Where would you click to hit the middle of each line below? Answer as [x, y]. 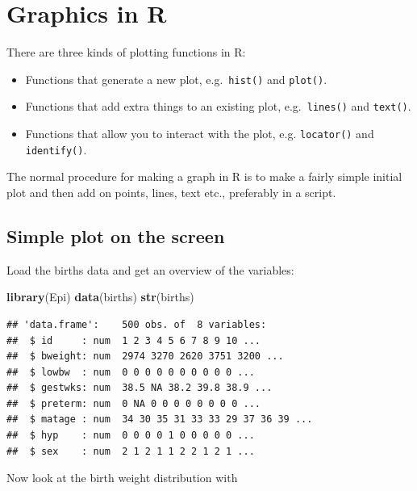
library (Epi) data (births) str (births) [100, 297]
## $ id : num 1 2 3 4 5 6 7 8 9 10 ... [133, 340]
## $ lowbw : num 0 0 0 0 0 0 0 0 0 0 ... [131, 372]
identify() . [56, 149]
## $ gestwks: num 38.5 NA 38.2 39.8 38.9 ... [140, 388]
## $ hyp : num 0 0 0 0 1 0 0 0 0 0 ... [131, 436]
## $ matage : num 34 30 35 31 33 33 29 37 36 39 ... [160, 420]
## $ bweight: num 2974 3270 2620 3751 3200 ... [145, 357]
